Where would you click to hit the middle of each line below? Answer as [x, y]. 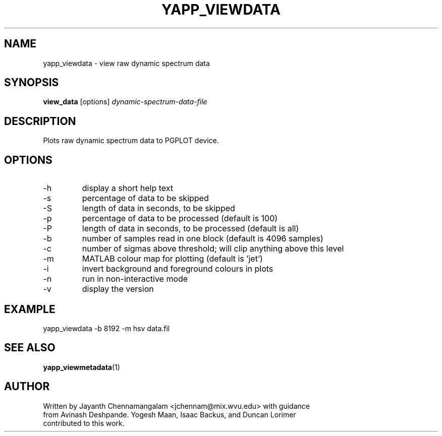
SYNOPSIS [32, 83]
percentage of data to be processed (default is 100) [180, 219]
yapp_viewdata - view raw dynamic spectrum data [126, 63]
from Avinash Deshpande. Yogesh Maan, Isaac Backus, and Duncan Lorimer [170, 414]
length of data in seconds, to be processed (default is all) [190, 229]
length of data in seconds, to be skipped [158, 208]
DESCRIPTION [40, 121]
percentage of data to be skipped [145, 198]
